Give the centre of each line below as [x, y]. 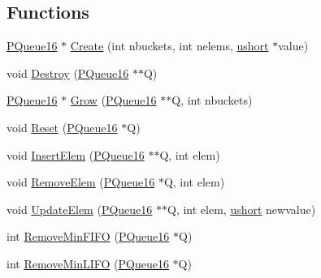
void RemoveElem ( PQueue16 [81, 182]
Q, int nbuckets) [212, 100]
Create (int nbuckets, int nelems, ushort [169, 46]
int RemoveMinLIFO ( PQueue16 [88, 263]
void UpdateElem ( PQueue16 [80, 209]
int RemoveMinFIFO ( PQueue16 [88, 236]
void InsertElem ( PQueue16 [76, 154]
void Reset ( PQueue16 [62, 127]
